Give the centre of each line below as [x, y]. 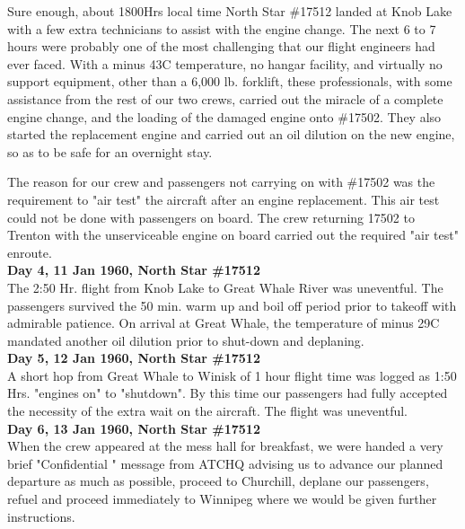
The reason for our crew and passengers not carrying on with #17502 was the [221, 182]
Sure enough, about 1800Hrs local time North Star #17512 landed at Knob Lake [230, 11]
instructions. [41, 516]
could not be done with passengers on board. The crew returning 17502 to [211, 217]
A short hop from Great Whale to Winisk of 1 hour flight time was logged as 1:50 [232, 375]
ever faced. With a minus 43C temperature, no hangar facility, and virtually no [225, 63]
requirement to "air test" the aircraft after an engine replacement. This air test [224, 199]
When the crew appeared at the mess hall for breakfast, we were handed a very [225, 446]
